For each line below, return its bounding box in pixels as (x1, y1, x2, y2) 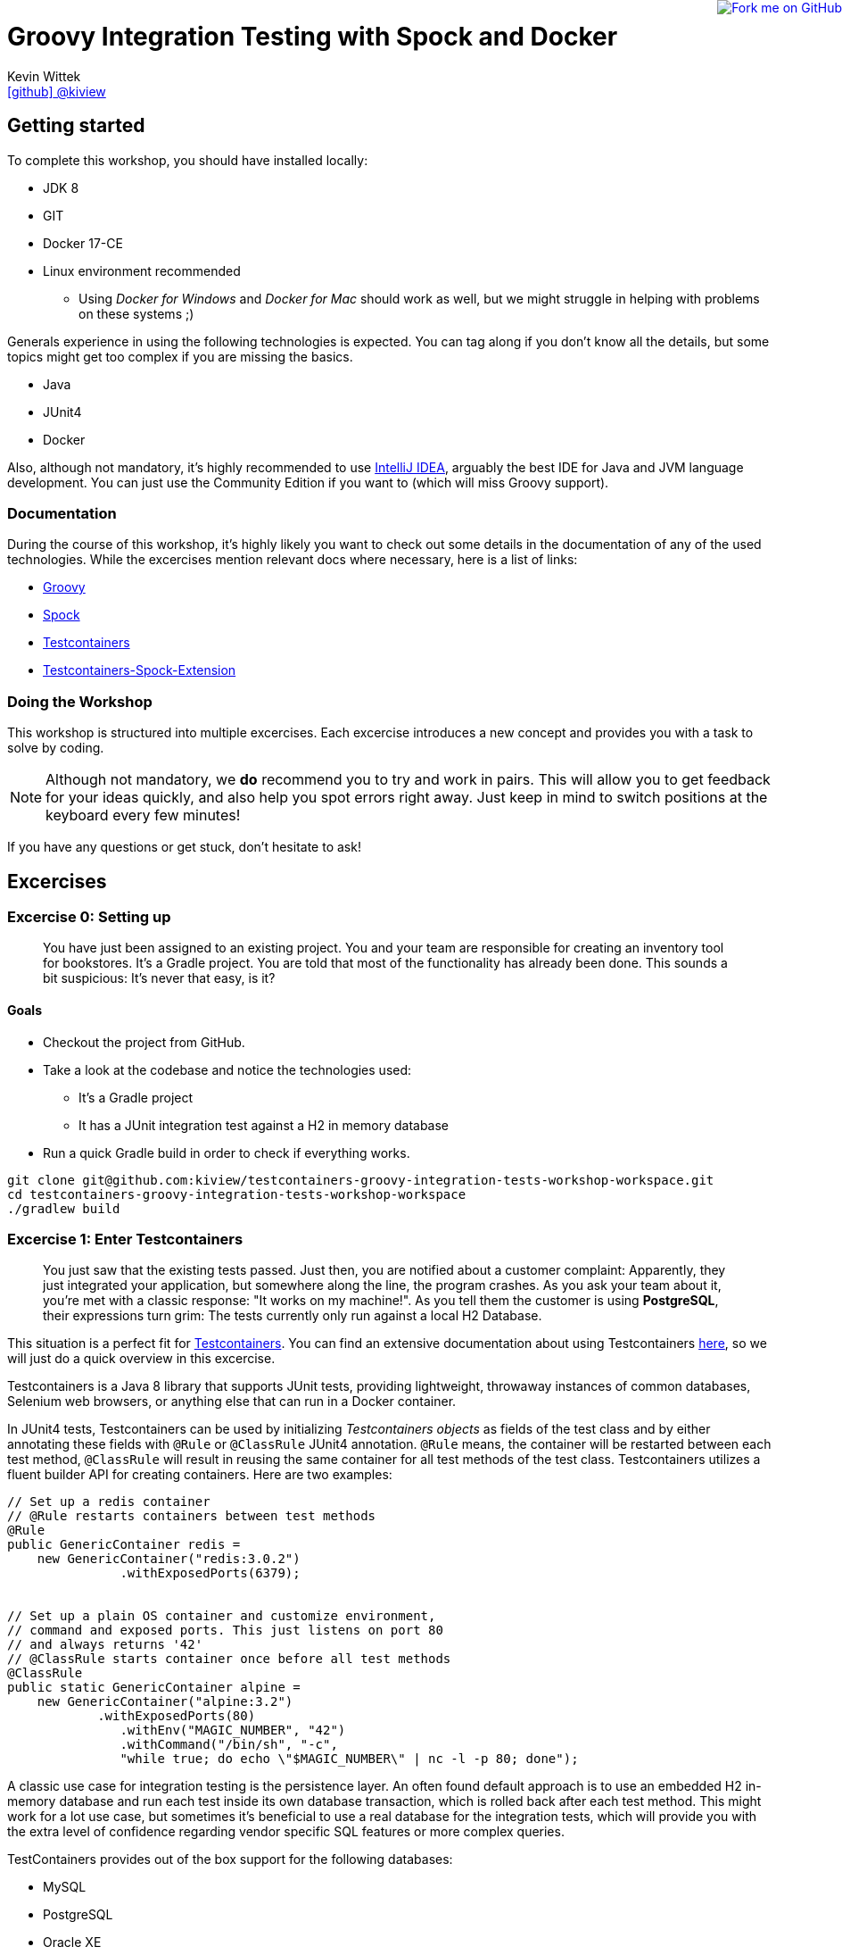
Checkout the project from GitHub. (43, 1034, 245, 1050)
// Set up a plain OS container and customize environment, (7, 1609, 436, 1624)
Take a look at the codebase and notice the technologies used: (43, 1061, 412, 1077)
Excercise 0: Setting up (7, 907, 171, 926)
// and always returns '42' (7, 1637, 203, 1652)
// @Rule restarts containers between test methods (7, 1509, 376, 1524)
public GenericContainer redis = (7, 1537, 241, 1552)
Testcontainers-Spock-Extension (43, 662, 236, 678)
